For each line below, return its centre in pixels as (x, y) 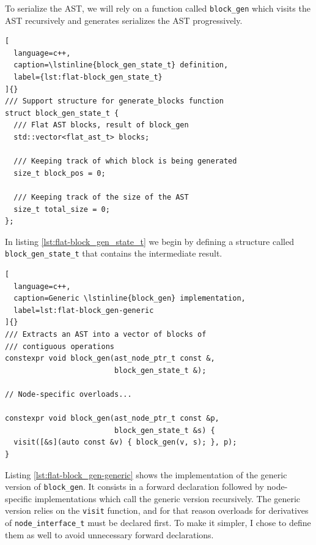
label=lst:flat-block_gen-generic (84, 310)
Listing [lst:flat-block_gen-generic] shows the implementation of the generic (146, 474)
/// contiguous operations (60, 346)
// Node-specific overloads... (68, 394)
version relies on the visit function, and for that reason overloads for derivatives (157, 510)
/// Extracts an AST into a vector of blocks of (106, 334)
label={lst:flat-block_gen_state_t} (88, 77)
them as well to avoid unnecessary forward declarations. (109, 534)
